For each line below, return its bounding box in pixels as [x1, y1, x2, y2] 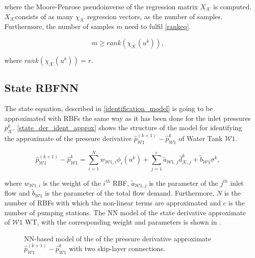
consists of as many [15, 11, 74, 21]
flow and [4, 188, 30, 198]
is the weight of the [43, 177, 101, 188]
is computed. [213, 1, 252, 11]
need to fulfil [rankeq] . [125, 21, 191, 31]
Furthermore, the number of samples [4, 21, 114, 31]
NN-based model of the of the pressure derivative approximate [24, 233, 211, 243]
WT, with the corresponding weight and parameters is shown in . [25, 217, 221, 227]
